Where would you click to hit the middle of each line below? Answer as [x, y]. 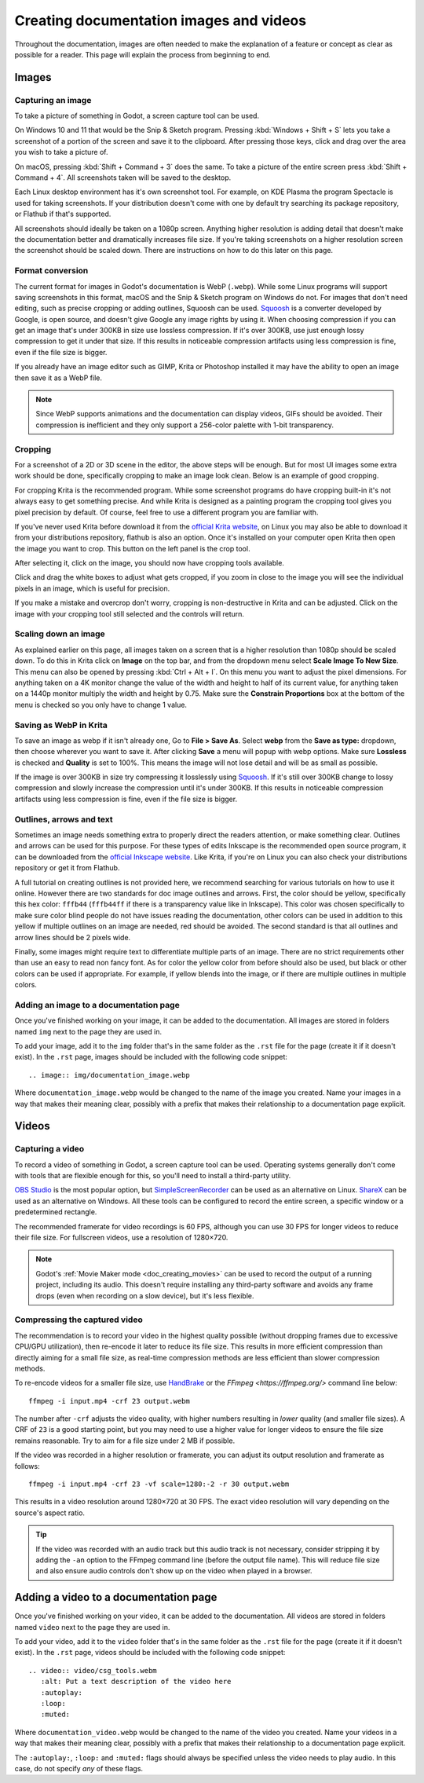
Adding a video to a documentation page [116, 1597]
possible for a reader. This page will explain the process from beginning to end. [143, 54]
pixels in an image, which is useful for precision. [92, 588]
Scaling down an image [60, 634]
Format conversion [51, 271]
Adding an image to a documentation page [97, 1005]
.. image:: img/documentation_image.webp [109, 1075]
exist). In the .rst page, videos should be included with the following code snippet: [150, 1653]
